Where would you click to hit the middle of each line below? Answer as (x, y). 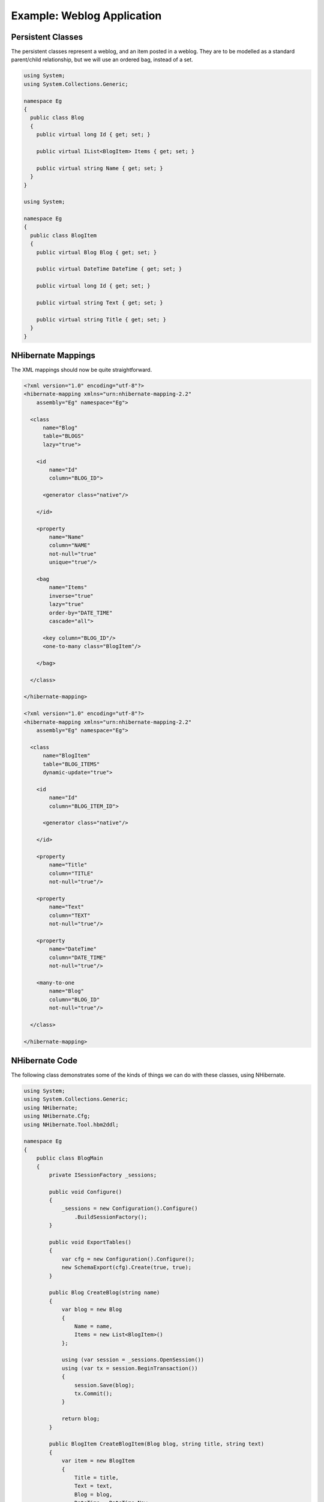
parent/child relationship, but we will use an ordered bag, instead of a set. (102, 59)
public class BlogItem (64, 235)
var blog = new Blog (92, 1309)
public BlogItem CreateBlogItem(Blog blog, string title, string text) (157, 1444)
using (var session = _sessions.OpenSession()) (133, 1360)
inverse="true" (71, 596)
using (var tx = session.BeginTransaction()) (130, 1368)
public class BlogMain (70, 1158)
